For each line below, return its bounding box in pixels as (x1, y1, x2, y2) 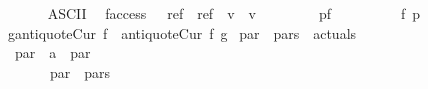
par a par (14, 42, 91, 63)
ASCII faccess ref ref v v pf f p (47, 3, 421, 23)
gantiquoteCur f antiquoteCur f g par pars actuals (7, 22, 357, 43)
